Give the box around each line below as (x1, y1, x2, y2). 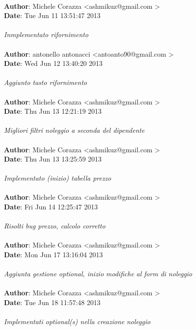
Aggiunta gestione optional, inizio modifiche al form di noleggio (4, 268, 193, 279)
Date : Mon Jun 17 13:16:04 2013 (4, 249, 103, 260)
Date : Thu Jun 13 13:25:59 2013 (4, 154, 102, 164)
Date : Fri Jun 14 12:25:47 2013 (4, 202, 98, 212)
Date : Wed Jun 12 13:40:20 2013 (4, 58, 103, 68)
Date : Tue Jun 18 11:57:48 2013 (4, 297, 101, 307)
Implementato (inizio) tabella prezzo (4, 173, 111, 183)
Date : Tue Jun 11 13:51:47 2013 (4, 10, 101, 21)
